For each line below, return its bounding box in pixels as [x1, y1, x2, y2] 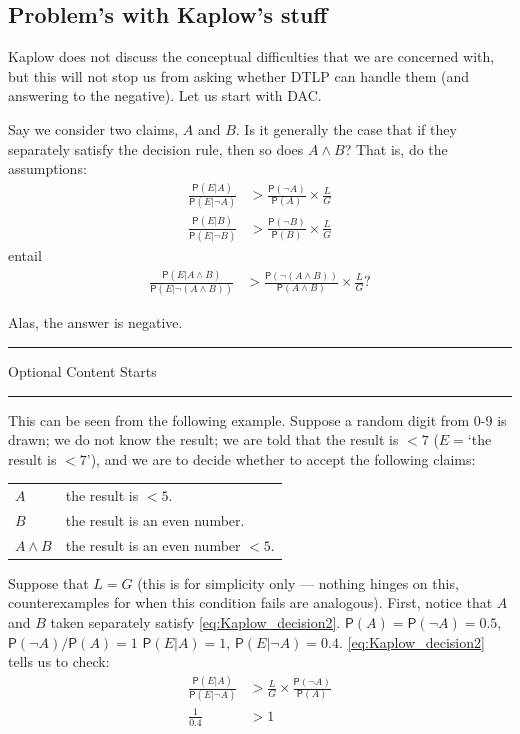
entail [8, 245, 42, 266]
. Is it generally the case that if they [235, 118, 457, 139]
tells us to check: [8, 651, 110, 672]
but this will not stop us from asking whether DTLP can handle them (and [8, 65, 470, 86]
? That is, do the [344, 138, 448, 159]
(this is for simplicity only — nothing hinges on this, [137, 572, 459, 593]
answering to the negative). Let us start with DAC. [8, 85, 322, 106]
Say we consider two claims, [8, 118, 179, 139]
